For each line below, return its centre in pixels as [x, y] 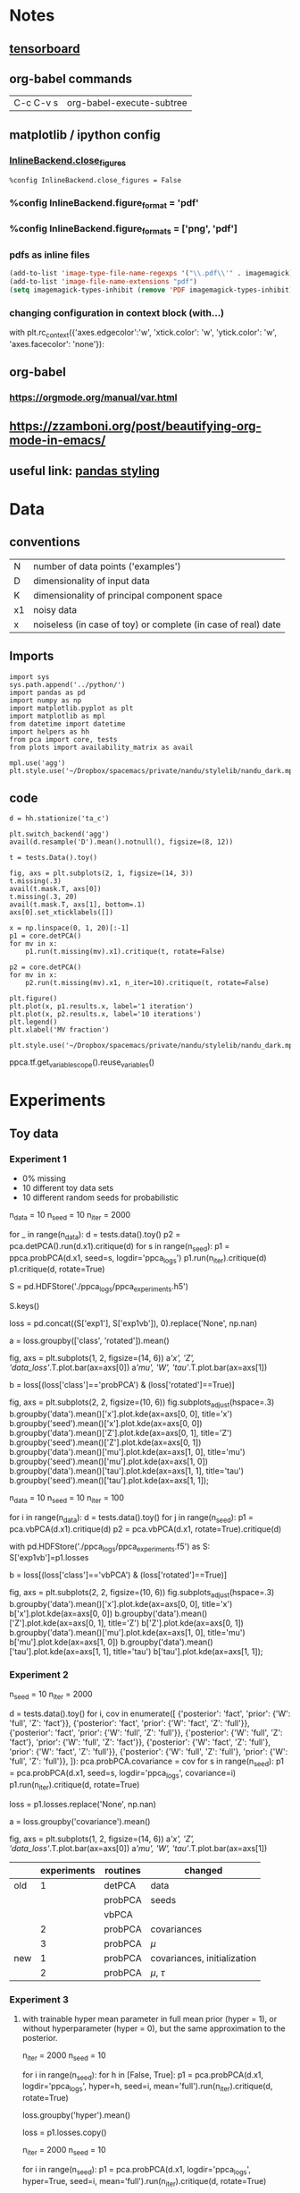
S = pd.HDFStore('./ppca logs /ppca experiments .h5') [99, 1288]
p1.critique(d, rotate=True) [57, 1269]
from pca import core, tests [63, 739]
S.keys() [25, 1306]
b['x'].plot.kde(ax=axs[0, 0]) [61, 1614]
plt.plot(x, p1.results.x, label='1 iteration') [101, 1007]
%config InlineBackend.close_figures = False [95, 181]
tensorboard [45, 49]
